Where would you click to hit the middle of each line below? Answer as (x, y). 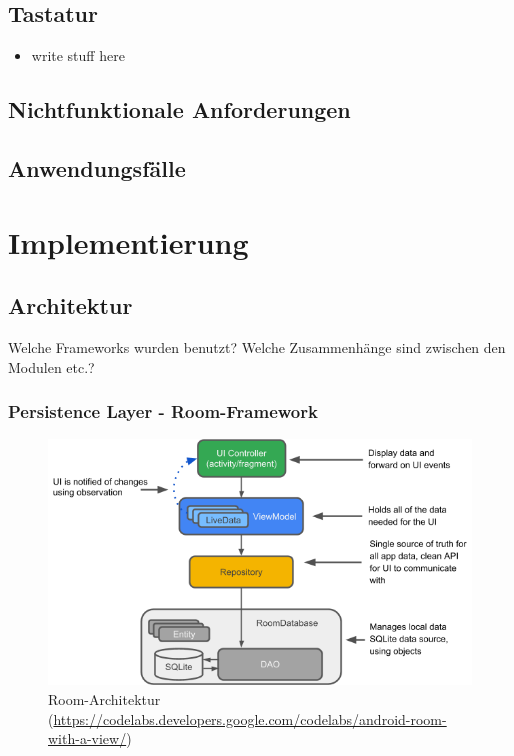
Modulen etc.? (51, 366)
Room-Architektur (104, 698)
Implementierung (128, 241)
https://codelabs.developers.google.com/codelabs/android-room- (250, 718)
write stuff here (78, 55)
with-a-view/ (87, 738)
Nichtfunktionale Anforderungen (179, 109)
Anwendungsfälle (97, 167)
